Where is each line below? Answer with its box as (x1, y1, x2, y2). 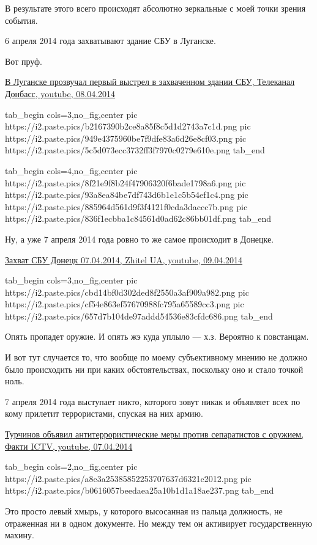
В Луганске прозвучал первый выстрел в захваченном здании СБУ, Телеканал (5, 75, 295, 88)
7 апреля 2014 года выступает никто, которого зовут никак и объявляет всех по (5, 395, 300, 408)
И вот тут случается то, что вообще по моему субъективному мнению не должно (5, 351, 307, 364)
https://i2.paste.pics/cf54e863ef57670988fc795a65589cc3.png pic (5, 298, 244, 310)
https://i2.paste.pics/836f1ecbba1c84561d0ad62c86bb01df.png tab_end (5, 212, 272, 225)
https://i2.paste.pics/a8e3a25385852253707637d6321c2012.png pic (5, 472, 252, 485)
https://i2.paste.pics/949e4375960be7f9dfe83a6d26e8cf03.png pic (5, 131, 247, 144)
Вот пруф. (5, 54, 42, 67)
